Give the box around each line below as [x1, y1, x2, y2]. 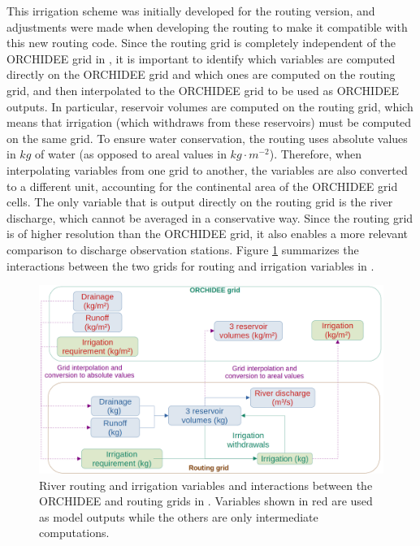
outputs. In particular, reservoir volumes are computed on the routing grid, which [6, 97, 414, 115]
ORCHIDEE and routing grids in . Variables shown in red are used [39, 492, 373, 509]
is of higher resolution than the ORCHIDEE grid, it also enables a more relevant [6, 225, 409, 242]
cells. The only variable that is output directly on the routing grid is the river [6, 193, 393, 210]
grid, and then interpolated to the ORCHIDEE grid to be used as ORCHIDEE [6, 81, 399, 98]
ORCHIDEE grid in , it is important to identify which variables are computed [6, 50, 396, 67]
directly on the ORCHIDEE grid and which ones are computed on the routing [6, 66, 396, 83]
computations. [39, 524, 110, 541]
